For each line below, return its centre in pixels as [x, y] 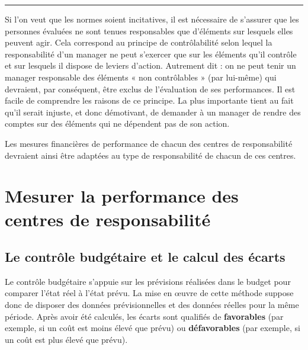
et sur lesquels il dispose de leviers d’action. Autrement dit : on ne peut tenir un [150, 65]
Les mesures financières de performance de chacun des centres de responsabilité [149, 143]
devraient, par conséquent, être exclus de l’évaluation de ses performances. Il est [150, 89]
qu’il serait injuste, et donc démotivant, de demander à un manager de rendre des [153, 112]
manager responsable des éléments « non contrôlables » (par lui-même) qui [141, 77]
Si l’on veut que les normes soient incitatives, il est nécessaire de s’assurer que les [152, 19]
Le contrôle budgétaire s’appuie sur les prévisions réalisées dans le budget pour [148, 281]
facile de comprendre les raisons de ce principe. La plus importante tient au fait [149, 100]
